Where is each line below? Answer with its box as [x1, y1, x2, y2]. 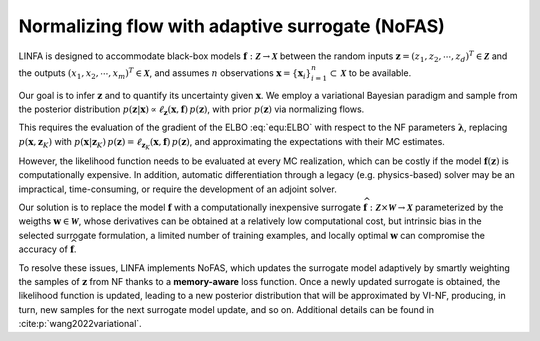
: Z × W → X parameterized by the [369, 201, 504, 214]
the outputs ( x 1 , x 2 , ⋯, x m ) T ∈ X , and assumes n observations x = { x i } [18, 66, 312, 81]
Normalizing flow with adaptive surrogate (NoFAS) [18, 15, 445, 37]
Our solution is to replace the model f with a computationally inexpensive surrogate [18, 201, 362, 214]
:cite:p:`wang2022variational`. [18, 318, 142, 330]
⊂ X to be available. [329, 66, 412, 79]
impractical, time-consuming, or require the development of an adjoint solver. [18, 183, 337, 195]
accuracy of [18, 243, 69, 255]
